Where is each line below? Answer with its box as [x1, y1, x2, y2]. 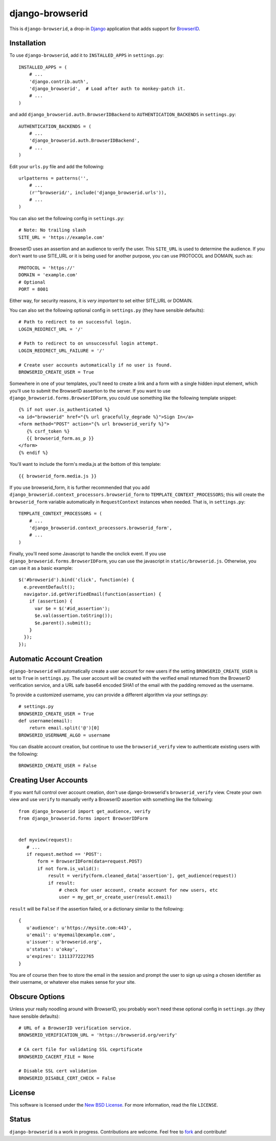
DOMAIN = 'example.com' [18, 272, 78, 278]
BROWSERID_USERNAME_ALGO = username [18, 732, 110, 738]
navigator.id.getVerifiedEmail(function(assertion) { [24, 591, 162, 597]
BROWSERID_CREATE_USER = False [18, 763, 97, 768]
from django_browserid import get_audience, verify [18, 808, 151, 814]
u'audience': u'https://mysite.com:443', [26, 924, 132, 931]
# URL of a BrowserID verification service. [18, 1025, 132, 1031]
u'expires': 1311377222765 [26, 954, 95, 959]
